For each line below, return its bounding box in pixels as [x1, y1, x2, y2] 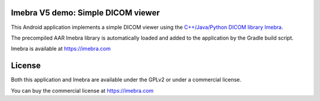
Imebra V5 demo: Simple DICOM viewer [11, 8, 160, 18]
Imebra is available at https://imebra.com [11, 45, 111, 53]
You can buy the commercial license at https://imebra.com [11, 87, 154, 94]
